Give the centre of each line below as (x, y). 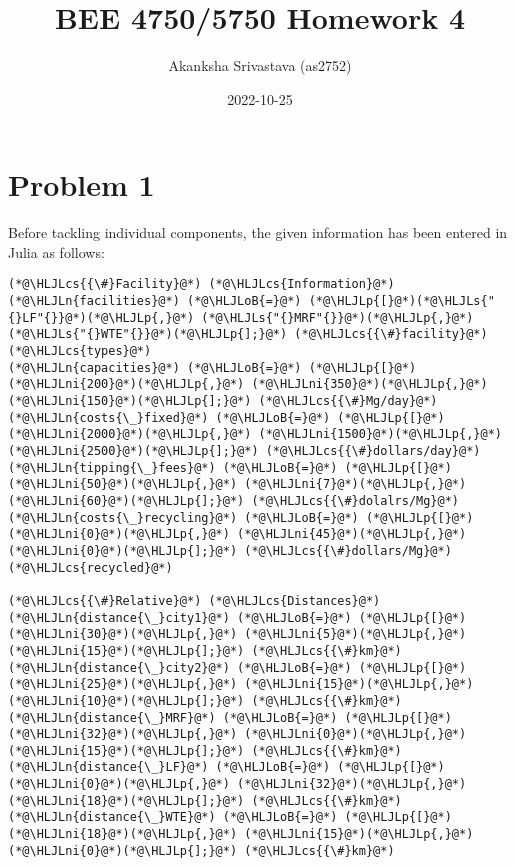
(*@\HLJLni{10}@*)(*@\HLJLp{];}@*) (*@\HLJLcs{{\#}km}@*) (205, 700)
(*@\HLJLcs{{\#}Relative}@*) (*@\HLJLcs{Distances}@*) (194, 600)
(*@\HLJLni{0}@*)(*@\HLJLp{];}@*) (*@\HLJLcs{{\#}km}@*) (201, 850)
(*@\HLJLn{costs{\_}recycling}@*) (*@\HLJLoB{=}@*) (183, 517)
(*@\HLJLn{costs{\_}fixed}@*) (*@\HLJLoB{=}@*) (169, 417)
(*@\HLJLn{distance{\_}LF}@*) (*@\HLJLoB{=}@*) (169, 767)
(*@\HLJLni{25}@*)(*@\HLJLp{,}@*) (123, 684)
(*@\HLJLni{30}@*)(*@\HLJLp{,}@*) (123, 634)
